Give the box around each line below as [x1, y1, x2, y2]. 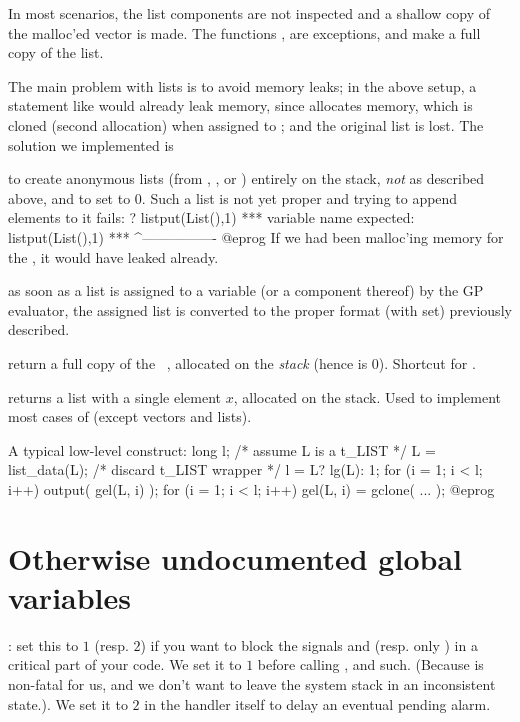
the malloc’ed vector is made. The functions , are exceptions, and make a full [8, 22, 481, 43]
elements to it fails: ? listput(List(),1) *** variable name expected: [8, 207, 415, 228]
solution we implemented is [8, 134, 174, 155]
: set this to [8, 634, 79, 655]
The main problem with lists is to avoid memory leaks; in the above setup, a [8, 75, 477, 96]
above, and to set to [8, 187, 131, 208]
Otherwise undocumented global [8, 537, 462, 578]
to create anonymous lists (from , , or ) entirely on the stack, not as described [8, 168, 485, 189]
